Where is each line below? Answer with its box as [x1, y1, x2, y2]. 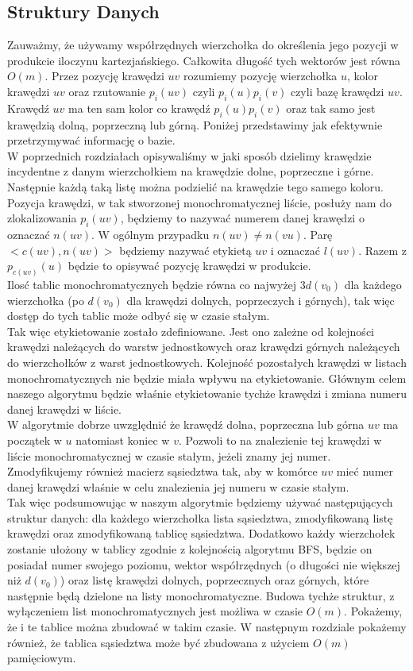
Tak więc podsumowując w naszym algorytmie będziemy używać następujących [7, 494, 393, 511]
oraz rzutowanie [68, 83, 145, 99]
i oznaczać [270, 241, 321, 258]
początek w [7, 431, 62, 448]
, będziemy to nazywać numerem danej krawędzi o [120, 210, 365, 226]
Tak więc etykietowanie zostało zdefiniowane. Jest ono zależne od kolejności [7, 322, 374, 339]
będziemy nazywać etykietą [119, 241, 252, 258]
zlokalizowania [7, 210, 77, 226]
